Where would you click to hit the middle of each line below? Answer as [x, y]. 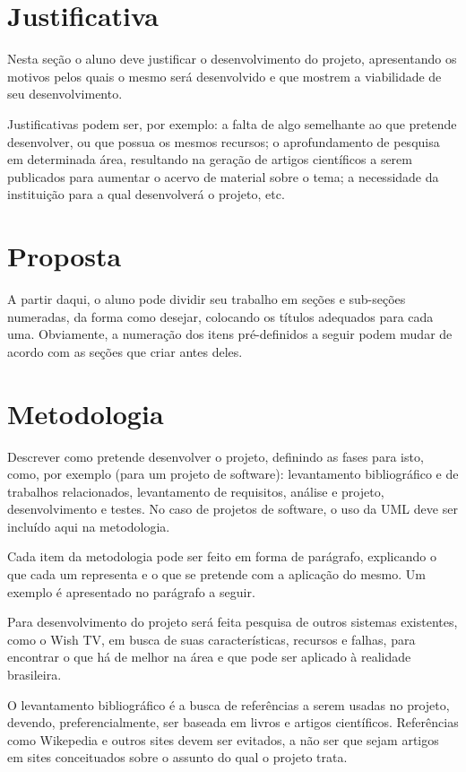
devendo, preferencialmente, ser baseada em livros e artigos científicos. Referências [233, 722]
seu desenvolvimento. [65, 94]
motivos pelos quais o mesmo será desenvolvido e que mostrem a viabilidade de [224, 76]
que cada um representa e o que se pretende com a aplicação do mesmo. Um [216, 574]
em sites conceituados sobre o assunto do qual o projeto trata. [177, 757]
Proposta [65, 256]
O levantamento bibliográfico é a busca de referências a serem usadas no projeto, [229, 704]
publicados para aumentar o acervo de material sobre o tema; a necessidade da [223, 176]
